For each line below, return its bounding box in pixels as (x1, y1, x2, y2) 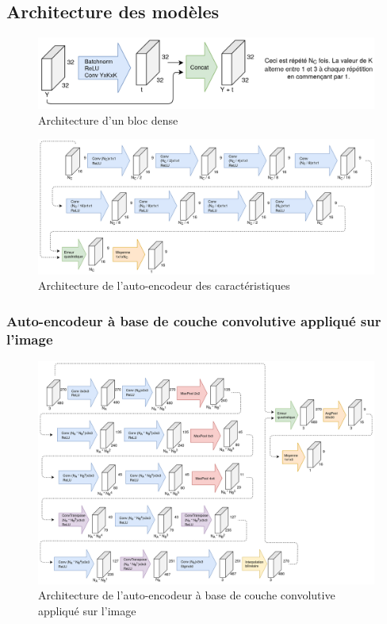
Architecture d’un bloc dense (38, 111, 178, 128)
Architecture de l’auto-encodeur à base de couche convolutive (38, 587, 335, 603)
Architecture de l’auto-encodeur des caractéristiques (38, 277, 290, 294)
